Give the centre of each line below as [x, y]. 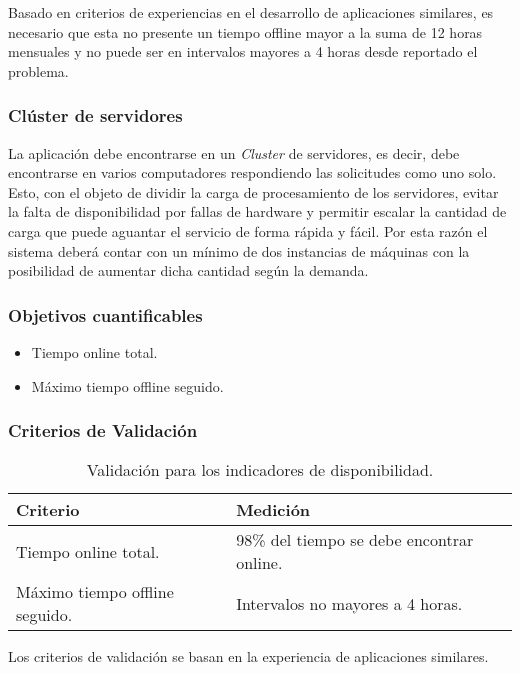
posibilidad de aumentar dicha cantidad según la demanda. [188, 270]
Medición [273, 510]
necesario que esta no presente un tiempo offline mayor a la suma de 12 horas [245, 31]
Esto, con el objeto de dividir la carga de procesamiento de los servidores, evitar [253, 191]
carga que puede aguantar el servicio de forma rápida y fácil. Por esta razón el [248, 230]
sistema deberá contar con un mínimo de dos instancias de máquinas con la [239, 250]
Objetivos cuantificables [105, 314]
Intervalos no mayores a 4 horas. [349, 603]
